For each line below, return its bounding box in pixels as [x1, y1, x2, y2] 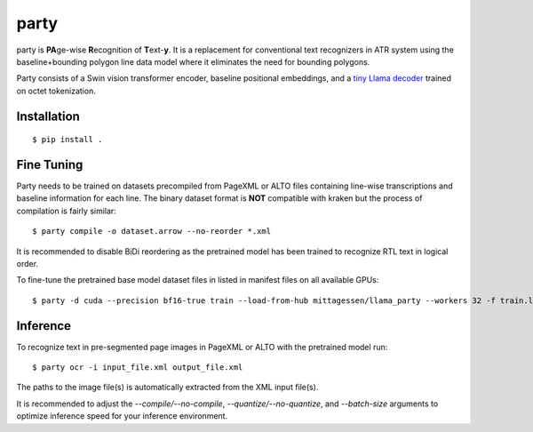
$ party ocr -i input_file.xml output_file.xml [32, 363, 243, 372]
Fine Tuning [16, 156, 84, 172]
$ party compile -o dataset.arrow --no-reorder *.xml [32, 227, 271, 236]
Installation [16, 108, 80, 124]
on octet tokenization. [16, 85, 97, 96]
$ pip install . [32, 134, 103, 145]
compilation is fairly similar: [16, 205, 117, 216]
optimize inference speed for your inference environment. [16, 411, 228, 421]
